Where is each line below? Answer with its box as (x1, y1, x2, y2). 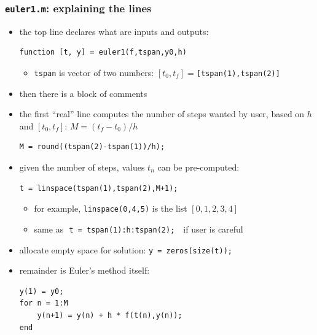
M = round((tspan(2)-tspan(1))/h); (19, 142, 165, 152)
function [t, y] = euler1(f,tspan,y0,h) (19, 48, 187, 57)
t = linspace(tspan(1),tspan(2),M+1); (19, 183, 178, 193)
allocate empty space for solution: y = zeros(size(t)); (19, 243, 233, 256)
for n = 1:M (19, 299, 68, 308)
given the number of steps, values (19, 161, 145, 173)
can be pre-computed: (157, 161, 240, 173)
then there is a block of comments (19, 87, 147, 99)
